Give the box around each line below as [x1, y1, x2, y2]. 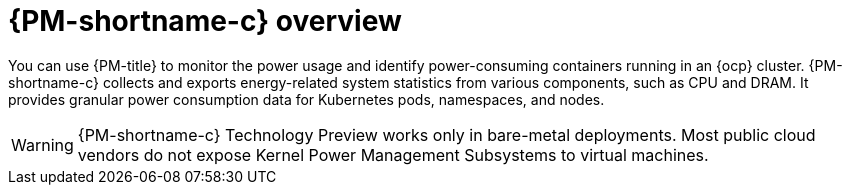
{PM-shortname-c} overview [8, 4, 402, 38]
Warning [11, 134, 74, 155]
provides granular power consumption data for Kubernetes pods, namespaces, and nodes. [8, 90, 605, 108]
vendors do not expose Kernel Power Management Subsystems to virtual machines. [77, 144, 709, 165]
